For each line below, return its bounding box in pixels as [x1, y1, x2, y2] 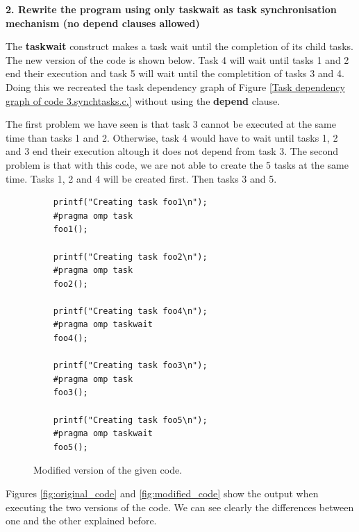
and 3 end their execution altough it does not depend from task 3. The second [6, 144, 339, 158]
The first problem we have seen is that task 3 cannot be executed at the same [6, 117, 336, 131]
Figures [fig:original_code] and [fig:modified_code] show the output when [6, 486, 319, 500]
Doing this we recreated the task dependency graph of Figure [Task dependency [6, 79, 345, 94]
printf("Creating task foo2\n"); [53, 251, 208, 262]
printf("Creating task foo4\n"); [53, 306, 208, 316]
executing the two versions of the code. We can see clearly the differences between [6, 499, 354, 514]
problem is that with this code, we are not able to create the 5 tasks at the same [6, 157, 349, 172]
